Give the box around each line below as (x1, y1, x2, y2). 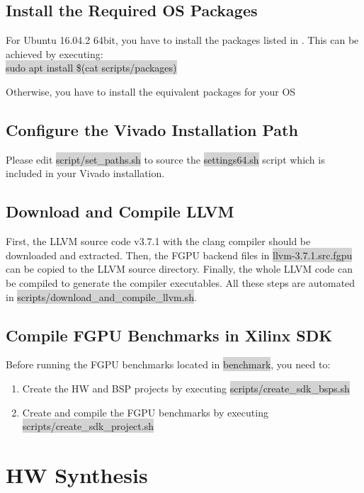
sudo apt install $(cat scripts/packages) (6, 60, 177, 75)
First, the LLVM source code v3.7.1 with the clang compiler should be (6, 234, 311, 249)
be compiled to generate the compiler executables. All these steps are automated (6, 275, 356, 290)
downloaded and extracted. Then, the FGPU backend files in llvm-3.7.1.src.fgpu (6, 247, 353, 262)
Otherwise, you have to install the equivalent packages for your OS (6, 84, 296, 98)
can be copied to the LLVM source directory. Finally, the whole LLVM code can (6, 261, 353, 276)
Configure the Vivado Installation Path (6, 118, 298, 140)
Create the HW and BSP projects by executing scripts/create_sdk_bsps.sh (22, 380, 350, 395)
